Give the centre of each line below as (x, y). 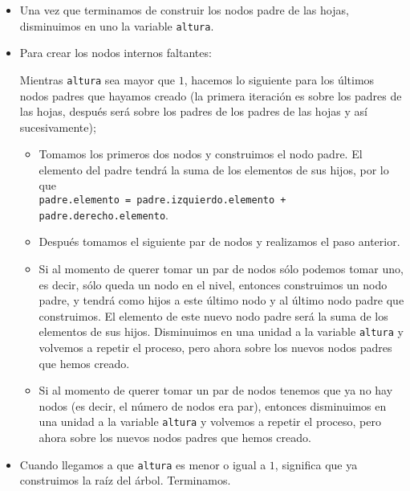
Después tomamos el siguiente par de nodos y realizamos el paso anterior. (219, 241)
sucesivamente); (58, 127)
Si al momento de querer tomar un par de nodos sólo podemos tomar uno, (221, 268)
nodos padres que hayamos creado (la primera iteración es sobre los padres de (211, 95)
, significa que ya (316, 464)
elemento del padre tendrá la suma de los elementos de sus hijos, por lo (214, 169)
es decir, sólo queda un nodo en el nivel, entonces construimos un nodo (213, 284)
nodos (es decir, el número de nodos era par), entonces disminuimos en (213, 405)
